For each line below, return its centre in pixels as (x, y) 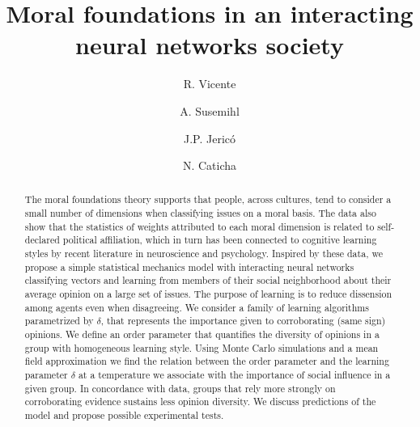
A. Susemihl (210, 110)
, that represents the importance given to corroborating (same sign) (243, 321)
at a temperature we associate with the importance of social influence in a (234, 375)
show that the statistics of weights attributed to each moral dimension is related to (199, 226)
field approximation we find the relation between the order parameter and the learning (207, 361)
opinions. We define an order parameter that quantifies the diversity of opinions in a (202, 334)
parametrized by (59, 321)
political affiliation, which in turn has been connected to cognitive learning (220, 240)
